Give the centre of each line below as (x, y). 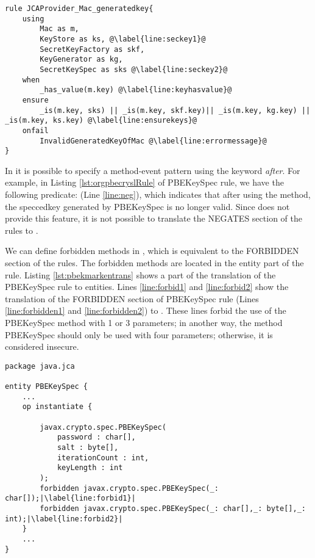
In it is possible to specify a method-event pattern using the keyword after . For (153, 170)
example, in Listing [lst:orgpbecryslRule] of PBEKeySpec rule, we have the (144, 182)
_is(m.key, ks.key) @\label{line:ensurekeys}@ (101, 121)
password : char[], (96, 437)
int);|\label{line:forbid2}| (64, 519)
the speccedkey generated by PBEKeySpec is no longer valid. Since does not (147, 206)
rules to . (22, 230)
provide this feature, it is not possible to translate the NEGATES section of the (154, 218)
